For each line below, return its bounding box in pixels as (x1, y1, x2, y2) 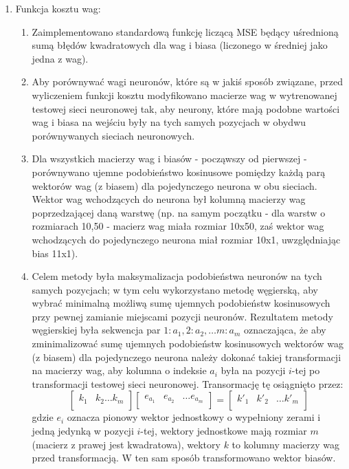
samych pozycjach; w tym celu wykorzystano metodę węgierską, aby (32, 282, 318, 296)
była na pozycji (221, 363, 286, 378)
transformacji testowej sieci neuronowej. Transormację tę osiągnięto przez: (32, 376, 344, 391)
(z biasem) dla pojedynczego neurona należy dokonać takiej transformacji (32, 349, 341, 364)
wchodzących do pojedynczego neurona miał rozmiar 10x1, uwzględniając (32, 232, 341, 246)
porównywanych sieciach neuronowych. (32, 128, 195, 142)
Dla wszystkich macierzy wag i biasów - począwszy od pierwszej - (32, 151, 307, 166)
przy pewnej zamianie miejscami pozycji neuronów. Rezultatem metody (32, 309, 333, 323)
